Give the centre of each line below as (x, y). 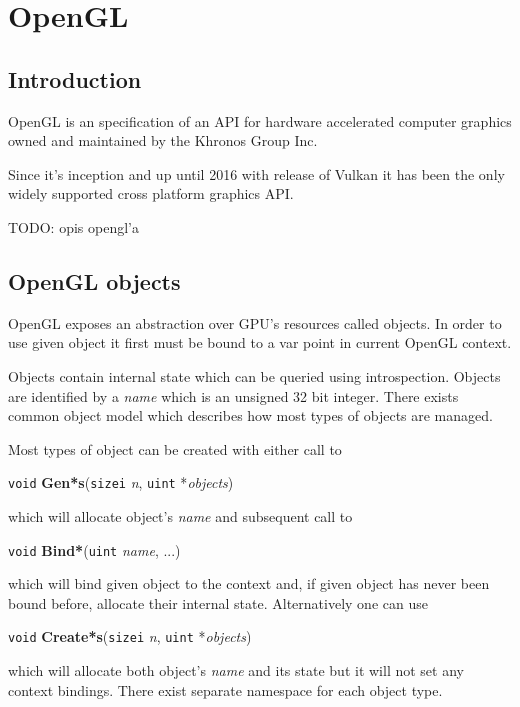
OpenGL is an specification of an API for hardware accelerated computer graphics (260, 120)
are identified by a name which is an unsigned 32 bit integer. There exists (233, 395)
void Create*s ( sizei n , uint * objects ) (130, 636)
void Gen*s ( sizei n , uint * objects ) (121, 482)
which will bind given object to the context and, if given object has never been (249, 583)
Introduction (75, 78)
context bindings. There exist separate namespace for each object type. (225, 689)
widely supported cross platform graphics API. (151, 193)
